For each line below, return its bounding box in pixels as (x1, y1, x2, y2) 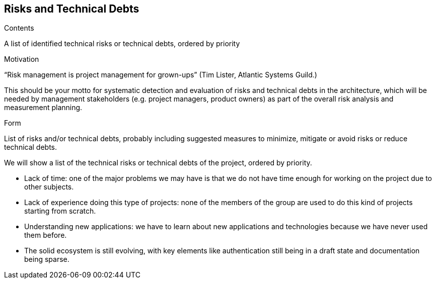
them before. (24, 231, 67, 240)
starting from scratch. (24, 207, 96, 216)
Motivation (4, 55, 39, 64)
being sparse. (24, 255, 69, 264)
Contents (4, 24, 34, 33)
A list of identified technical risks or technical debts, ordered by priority (4, 39, 240, 48)
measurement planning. (4, 103, 83, 112)
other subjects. (24, 182, 74, 192)
